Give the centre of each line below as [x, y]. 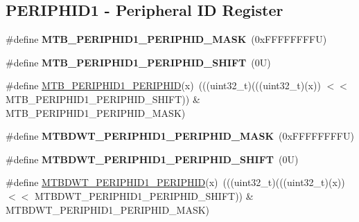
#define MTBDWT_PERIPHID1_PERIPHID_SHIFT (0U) [152, 159]
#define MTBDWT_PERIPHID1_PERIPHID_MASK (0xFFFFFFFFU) [180, 136]
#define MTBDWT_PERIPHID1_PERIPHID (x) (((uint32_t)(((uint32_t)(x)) [175, 182]
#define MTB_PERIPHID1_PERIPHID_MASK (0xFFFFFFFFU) [166, 39]
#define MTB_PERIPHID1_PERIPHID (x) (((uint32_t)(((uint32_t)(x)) [163, 85]
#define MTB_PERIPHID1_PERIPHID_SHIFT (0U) [138, 62]
